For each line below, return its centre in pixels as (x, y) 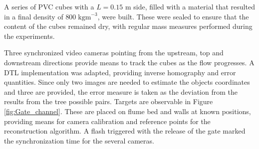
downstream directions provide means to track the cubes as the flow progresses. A (129, 62)
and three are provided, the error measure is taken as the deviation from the (121, 91)
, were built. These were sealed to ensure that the (173, 16)
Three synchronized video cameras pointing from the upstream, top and (114, 53)
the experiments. (29, 36)
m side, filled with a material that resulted (190, 6)
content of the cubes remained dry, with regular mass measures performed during (128, 26)
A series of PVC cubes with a (49, 6)
